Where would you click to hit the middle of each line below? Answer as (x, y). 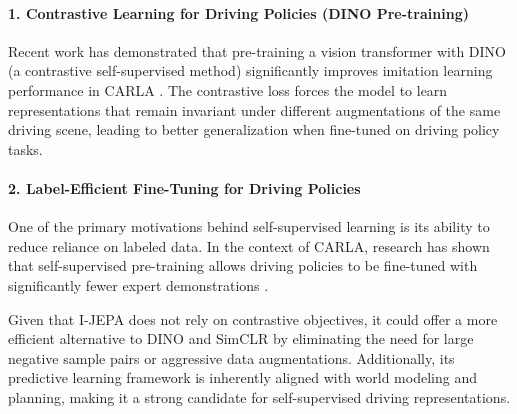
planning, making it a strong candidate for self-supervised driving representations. (259, 396)
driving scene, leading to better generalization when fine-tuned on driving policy (254, 129)
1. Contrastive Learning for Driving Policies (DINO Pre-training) (238, 12)
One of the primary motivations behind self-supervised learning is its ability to (249, 226)
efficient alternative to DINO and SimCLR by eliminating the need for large (241, 338)
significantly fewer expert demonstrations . (138, 284)
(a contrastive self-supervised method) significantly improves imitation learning (250, 70)
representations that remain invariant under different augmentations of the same (254, 109)
